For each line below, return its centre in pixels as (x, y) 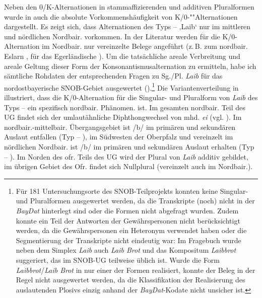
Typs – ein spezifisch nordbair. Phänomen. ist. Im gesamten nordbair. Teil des (125, 107)
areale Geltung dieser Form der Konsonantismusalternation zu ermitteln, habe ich (130, 66)
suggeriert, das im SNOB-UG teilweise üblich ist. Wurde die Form (118, 259)
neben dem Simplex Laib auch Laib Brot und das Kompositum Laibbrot (126, 250)
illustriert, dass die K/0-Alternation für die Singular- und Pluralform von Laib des (131, 97)
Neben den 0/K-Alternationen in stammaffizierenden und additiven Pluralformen (129, 7)
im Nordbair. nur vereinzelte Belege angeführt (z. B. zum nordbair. (145, 46)
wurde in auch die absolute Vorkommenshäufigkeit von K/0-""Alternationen (121, 16)
